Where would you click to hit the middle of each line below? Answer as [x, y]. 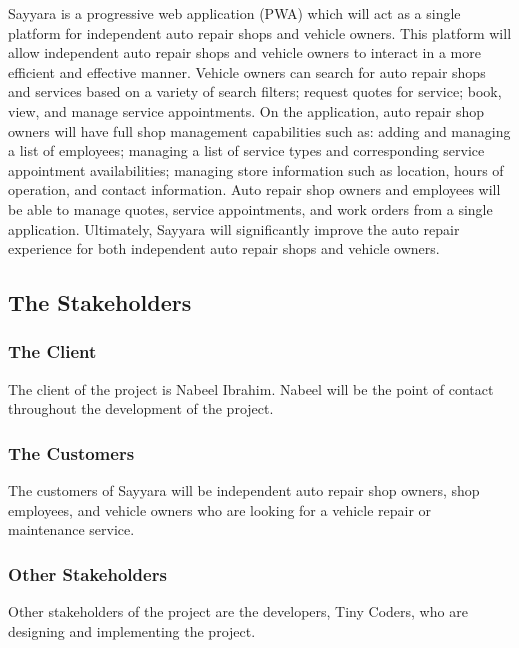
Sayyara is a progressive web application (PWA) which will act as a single [234, 13]
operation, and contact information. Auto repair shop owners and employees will [254, 189]
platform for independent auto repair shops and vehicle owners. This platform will [260, 32]
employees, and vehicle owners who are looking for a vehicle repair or [220, 509]
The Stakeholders [100, 302]
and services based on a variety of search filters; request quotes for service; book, [255, 91]
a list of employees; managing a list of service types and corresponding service [246, 150]
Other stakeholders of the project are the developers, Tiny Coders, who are [238, 611]
